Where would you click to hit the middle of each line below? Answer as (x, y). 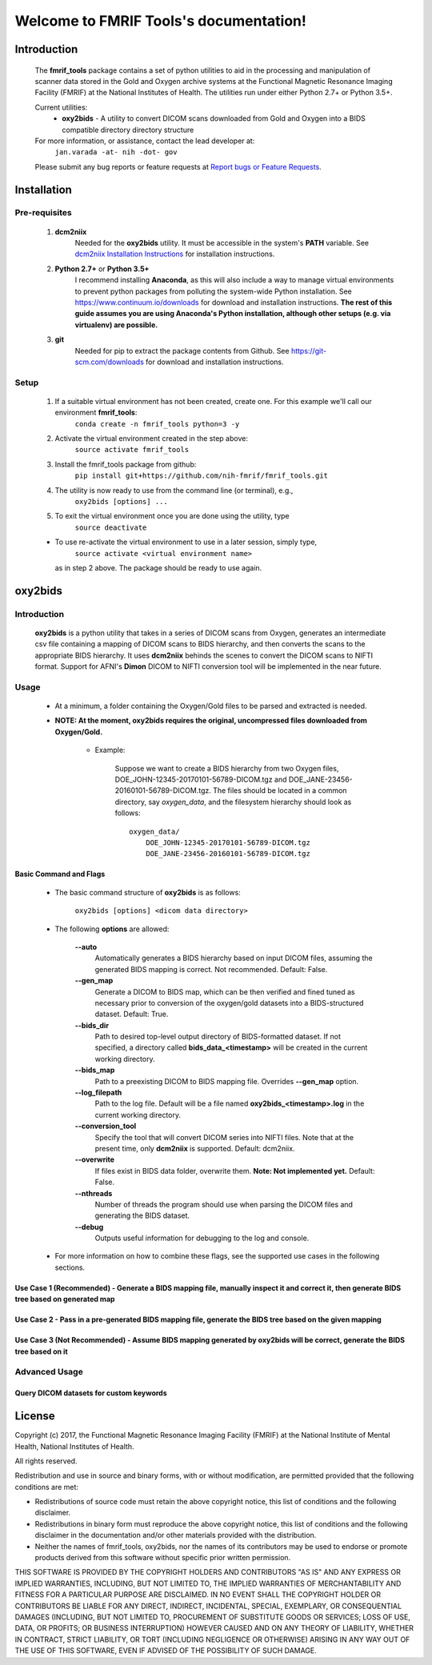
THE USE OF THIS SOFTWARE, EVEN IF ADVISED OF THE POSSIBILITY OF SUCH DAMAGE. (166, 1651)
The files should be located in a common (280, 790)
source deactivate (111, 527)
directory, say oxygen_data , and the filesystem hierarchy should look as (233, 802)
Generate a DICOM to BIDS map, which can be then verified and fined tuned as (225, 991)
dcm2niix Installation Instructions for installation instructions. (175, 254)
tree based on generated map (65, 1299)
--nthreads (94, 1193)
